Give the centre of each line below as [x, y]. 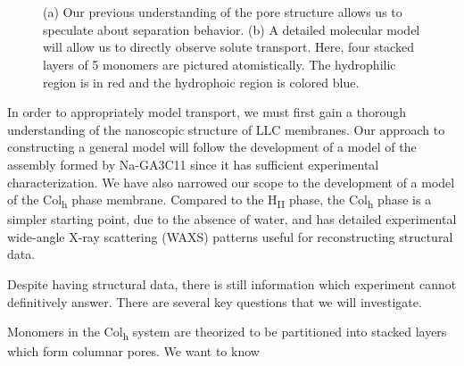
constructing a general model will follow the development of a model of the [212, 147]
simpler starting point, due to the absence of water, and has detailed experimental [232, 219]
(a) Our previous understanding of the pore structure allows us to [223, 12]
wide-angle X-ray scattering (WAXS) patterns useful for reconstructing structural [230, 236]
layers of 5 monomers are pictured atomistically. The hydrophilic [220, 64]
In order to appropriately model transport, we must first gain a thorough [207, 112]
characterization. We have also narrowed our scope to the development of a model [231, 182]
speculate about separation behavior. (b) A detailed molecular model [232, 29]
